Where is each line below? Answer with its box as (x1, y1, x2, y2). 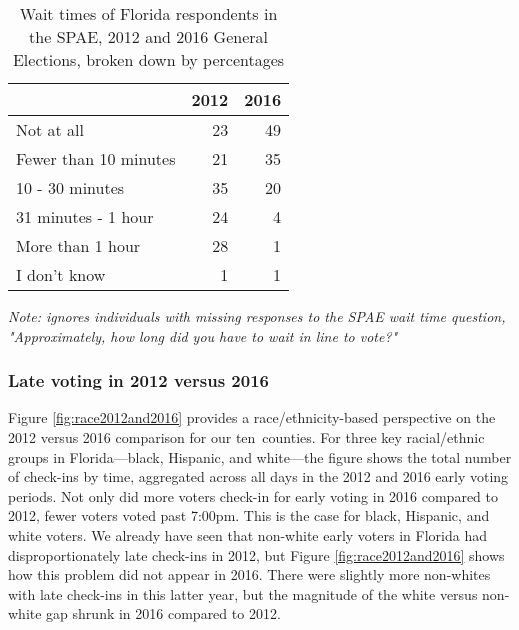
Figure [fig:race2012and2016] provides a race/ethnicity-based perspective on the (8, 407, 496, 428)
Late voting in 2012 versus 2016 (8, 368, 269, 393)
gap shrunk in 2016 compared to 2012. (46, 603, 281, 624)
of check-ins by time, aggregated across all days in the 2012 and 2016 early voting (8, 466, 509, 487)
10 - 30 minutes (16, 176, 125, 199)
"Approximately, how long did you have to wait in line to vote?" (8, 325, 398, 346)
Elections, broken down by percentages (12, 48, 285, 71)
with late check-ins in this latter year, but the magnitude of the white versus (8, 583, 478, 604)
